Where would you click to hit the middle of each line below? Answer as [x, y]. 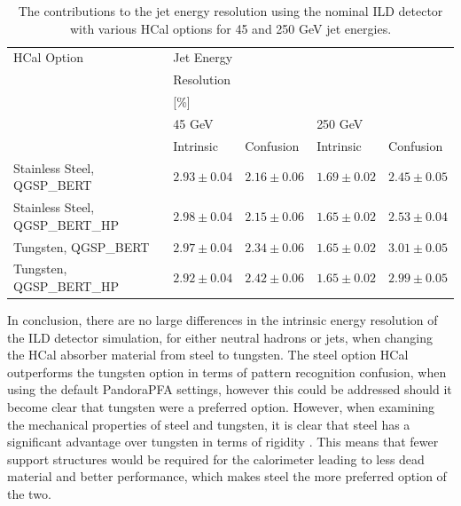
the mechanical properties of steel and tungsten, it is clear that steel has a [209, 424]
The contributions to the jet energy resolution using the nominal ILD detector [230, 11]
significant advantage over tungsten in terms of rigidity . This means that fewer [223, 442]
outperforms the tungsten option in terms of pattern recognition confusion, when [227, 372]
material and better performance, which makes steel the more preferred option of [227, 476]
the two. [29, 494]
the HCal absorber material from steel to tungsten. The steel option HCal [208, 355]
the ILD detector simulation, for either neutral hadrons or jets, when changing [220, 337]
